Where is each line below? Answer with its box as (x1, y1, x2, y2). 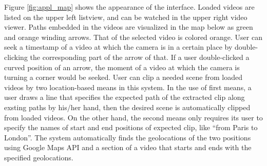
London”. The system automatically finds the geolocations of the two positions (4, 132, 251, 142)
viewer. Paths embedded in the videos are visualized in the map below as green (4, 22, 253, 32)
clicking (4, 51, 28, 62)
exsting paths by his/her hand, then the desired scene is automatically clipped (4, 101, 251, 112)
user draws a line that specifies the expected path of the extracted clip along (4, 92, 245, 102)
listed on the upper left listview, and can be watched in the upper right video (4, 11, 247, 22)
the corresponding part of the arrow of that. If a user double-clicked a (30, 51, 250, 62)
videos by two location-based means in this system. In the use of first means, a (4, 81, 252, 92)
